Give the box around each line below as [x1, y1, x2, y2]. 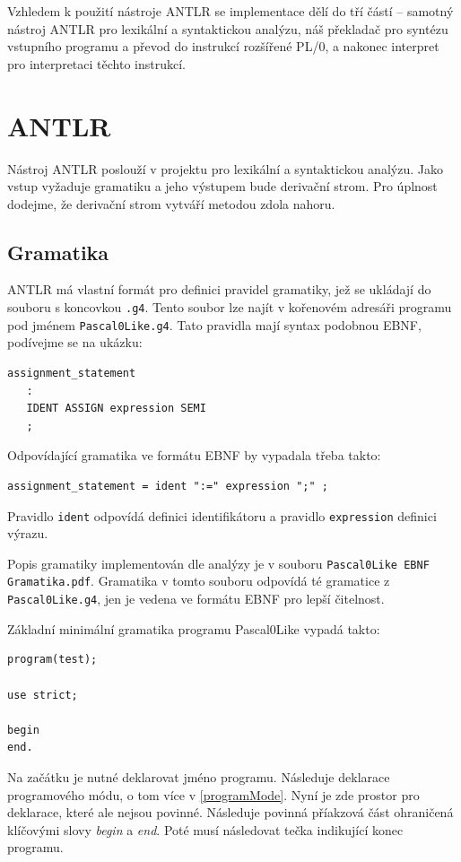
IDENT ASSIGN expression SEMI [26, 402, 206, 415]
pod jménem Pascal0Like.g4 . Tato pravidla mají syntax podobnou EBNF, [7, 315, 422, 334]
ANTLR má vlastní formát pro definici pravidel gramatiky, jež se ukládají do [7, 280, 431, 299]
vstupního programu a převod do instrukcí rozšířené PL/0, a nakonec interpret [7, 37, 439, 56]
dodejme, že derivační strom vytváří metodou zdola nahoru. [7, 194, 335, 213]
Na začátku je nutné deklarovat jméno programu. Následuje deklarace [7, 767, 390, 786]
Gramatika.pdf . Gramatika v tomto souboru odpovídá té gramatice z [7, 571, 390, 590]
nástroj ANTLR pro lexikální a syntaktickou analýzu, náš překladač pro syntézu [7, 19, 448, 38]
